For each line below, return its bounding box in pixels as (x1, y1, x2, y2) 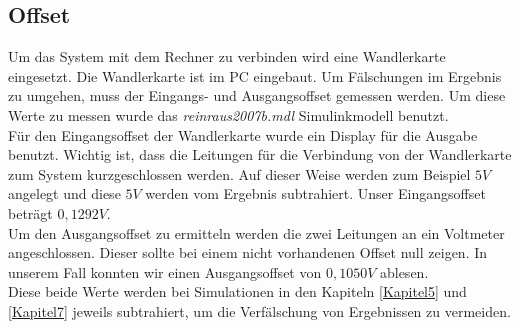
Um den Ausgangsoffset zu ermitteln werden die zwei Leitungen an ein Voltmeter (8, 222, 505, 243)
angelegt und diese (8, 183, 121, 204)
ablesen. (379, 261, 429, 282)
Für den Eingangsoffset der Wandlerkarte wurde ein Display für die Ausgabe (8, 124, 478, 145)
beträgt (8, 202, 53, 223)
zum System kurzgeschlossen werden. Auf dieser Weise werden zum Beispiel (8, 163, 471, 184)
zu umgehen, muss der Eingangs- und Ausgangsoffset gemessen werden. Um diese (8, 85, 506, 106)
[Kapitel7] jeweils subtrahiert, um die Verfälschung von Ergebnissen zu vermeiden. (8, 300, 511, 321)
